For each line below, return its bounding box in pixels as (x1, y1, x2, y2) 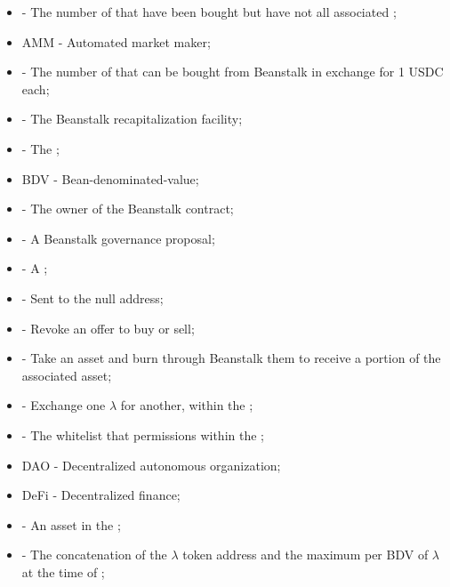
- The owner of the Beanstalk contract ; (21, 199, 234, 218)
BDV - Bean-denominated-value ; (21, 169, 199, 188)
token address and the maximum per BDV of (182, 545, 429, 564)
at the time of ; (21, 562, 105, 581)
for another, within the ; (120, 396, 253, 414)
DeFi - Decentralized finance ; (21, 486, 181, 504)
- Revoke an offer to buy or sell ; (21, 318, 195, 337)
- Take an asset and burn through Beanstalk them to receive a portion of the (21, 349, 441, 367)
